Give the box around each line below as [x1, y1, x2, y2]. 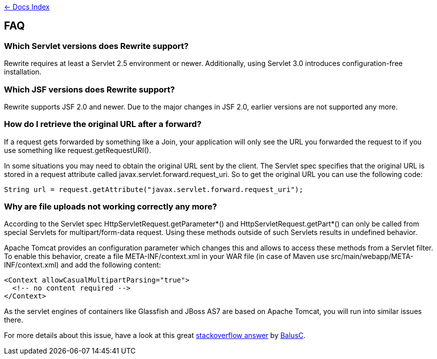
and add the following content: [60, 260, 161, 269]
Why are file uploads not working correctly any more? [4, 201, 217, 212]
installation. [4, 67, 41, 76]
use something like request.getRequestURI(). [4, 145, 151, 154]
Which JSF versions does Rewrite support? [4, 84, 175, 94]
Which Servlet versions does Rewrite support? [4, 40, 189, 51]
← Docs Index [4, 2, 50, 11]
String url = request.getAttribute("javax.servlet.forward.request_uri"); [4, 185, 303, 193]
